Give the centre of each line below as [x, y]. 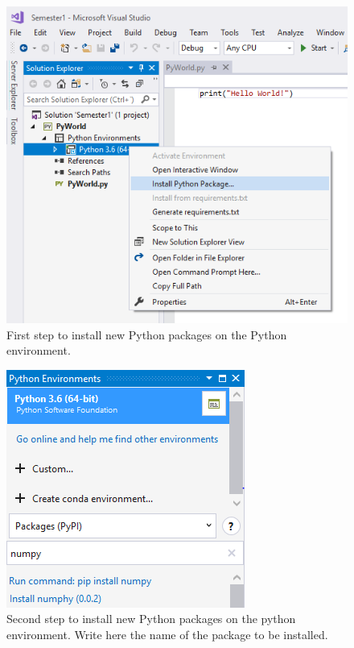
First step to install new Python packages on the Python [147, 334]
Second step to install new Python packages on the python [151, 619]
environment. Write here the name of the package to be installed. [167, 635]
